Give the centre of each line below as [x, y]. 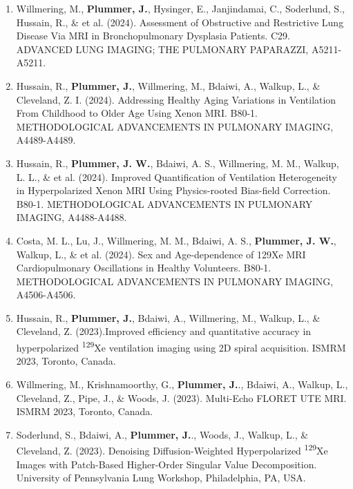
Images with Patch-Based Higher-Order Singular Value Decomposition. [166, 464]
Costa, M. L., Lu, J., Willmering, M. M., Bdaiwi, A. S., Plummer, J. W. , [176, 240]
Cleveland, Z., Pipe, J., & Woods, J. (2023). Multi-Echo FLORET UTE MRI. [181, 397]
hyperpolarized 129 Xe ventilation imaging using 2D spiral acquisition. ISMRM [181, 346]
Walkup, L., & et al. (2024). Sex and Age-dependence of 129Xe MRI [161, 254]
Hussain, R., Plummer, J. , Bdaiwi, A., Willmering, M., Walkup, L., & [168, 317]
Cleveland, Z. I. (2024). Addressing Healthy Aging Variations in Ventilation [176, 99]
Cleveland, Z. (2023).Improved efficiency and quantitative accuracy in [164, 331]
